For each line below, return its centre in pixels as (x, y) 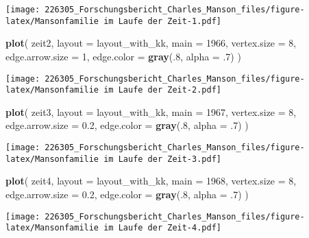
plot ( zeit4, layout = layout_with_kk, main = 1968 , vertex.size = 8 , (151, 181)
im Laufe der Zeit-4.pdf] (162, 228)
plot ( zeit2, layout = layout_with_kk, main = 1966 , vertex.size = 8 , (151, 43)
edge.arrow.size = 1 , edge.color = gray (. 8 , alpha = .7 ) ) (123, 56)
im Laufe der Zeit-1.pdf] (162, 21)
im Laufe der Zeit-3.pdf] (162, 159)
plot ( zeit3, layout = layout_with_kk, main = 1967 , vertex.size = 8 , (151, 111)
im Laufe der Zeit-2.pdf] (162, 90)
